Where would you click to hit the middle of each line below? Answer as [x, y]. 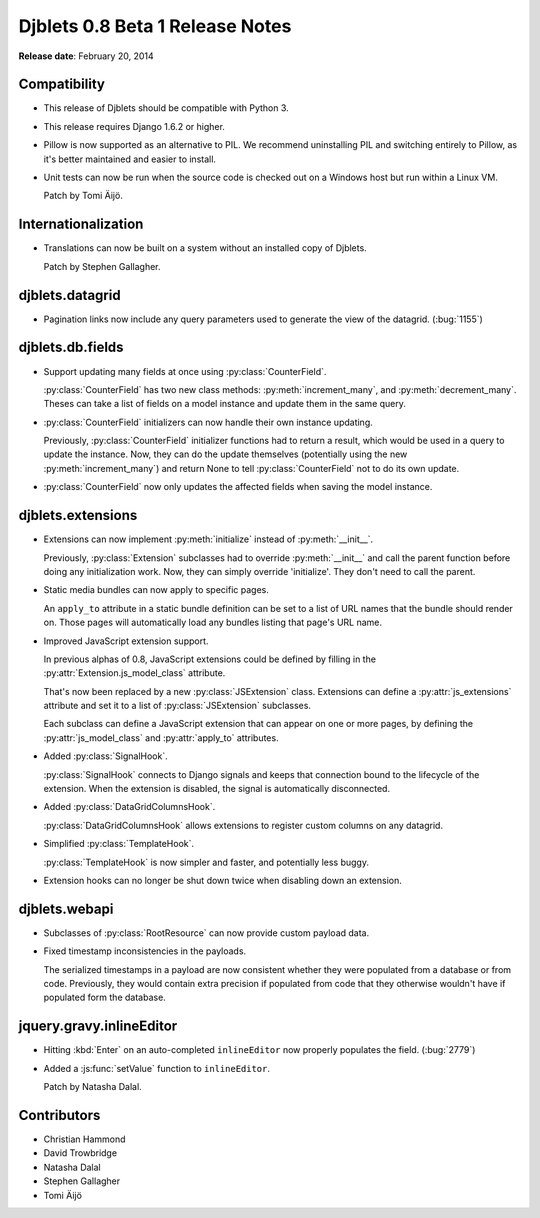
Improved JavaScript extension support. [126, 641]
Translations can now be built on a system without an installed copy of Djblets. [205, 248]
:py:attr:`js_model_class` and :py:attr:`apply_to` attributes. [161, 737]
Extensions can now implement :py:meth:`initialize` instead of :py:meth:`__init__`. [208, 539]
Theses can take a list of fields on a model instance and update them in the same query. [225, 404]
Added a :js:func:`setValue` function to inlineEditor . [156, 1068]
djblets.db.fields [71, 347]
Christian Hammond [84, 1139]
